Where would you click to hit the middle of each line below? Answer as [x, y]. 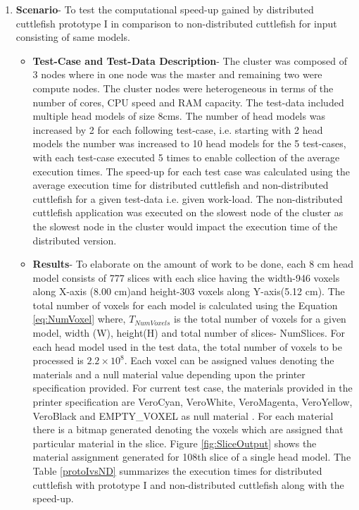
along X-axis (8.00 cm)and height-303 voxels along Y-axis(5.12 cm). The [189, 291]
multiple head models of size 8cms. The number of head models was [179, 116]
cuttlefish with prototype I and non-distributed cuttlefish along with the [188, 484]
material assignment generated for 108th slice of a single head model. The [192, 457]
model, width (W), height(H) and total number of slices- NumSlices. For [189, 333]
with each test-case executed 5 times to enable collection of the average [186, 157]
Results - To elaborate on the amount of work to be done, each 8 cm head [193, 264]
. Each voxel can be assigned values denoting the [229, 360]
